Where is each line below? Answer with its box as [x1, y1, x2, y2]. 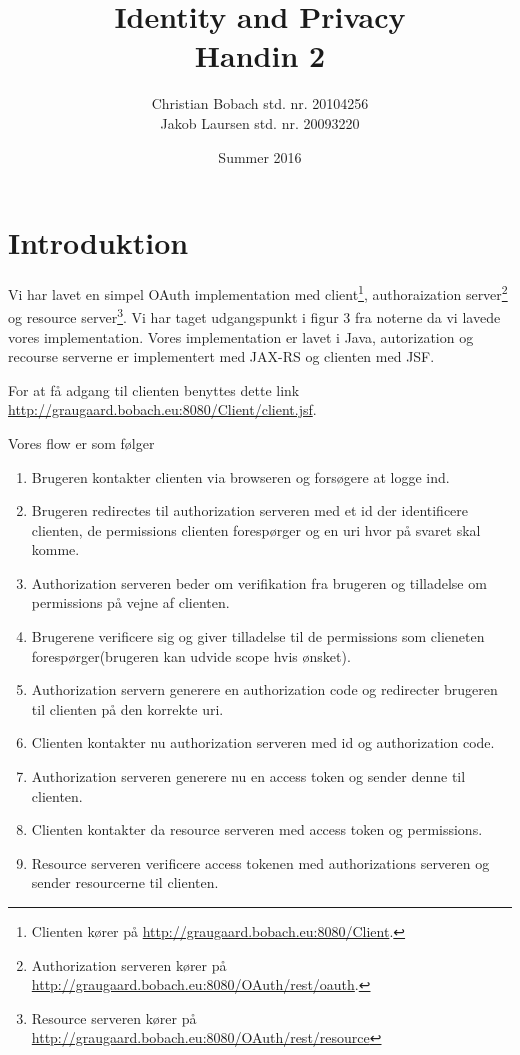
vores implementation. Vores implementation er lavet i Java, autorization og [8, 326, 474, 347]
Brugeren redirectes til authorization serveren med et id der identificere [31, 500, 469, 521]
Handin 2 [194, 35, 326, 76]
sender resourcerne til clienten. [31, 872, 219, 893]
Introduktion [8, 222, 189, 263]
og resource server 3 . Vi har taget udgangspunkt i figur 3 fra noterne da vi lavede [8, 304, 501, 327]
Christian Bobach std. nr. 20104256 [151, 93, 369, 114]
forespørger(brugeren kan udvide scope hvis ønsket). [31, 645, 351, 666]
